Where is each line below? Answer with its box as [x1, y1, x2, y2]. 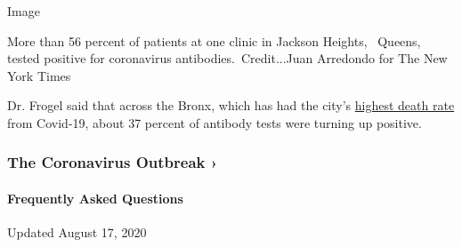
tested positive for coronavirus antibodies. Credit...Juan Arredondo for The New [7, 49, 448, 68]
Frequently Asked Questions [7, 189, 183, 207]
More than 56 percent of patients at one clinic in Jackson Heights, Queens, [7, 31, 421, 50]
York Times [7, 66, 71, 84]
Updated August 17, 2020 [7, 223, 147, 242]
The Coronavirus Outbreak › [7, 151, 218, 173]
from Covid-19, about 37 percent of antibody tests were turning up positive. [7, 113, 422, 131]
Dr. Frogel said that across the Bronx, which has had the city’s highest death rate [7, 96, 455, 115]
